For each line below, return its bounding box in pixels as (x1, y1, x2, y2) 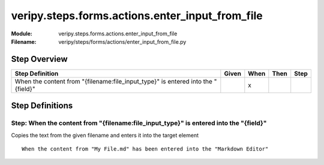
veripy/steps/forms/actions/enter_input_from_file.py (58, 38, 187, 45)
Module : (11, 30, 32, 37)
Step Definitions (11, 101, 73, 111)
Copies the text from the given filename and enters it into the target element (11, 131, 199, 139)
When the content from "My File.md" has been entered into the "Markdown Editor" (22, 146, 269, 152)
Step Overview (11, 54, 68, 64)
